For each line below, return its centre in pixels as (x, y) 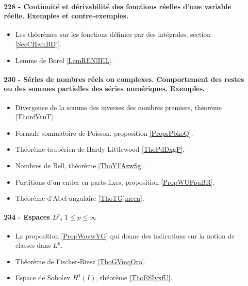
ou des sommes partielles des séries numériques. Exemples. (105, 88)
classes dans (33, 245)
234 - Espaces (27, 217)
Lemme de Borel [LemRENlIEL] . (64, 60)
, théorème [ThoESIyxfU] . (134, 278)
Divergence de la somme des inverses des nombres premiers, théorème (118, 107)
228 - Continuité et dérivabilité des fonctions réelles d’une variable (118, 6)
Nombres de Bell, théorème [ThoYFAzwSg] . (80, 165)
